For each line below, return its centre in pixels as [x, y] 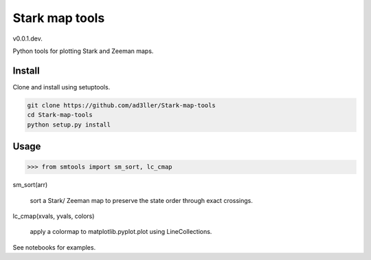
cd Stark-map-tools [60, 115]
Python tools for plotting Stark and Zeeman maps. [83, 51]
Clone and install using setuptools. [61, 87]
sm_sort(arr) [30, 185]
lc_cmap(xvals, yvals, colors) [54, 216]
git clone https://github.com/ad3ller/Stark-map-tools [121, 105]
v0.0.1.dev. [27, 39]
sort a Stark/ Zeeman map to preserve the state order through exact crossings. [142, 200]
